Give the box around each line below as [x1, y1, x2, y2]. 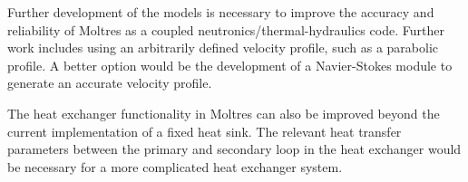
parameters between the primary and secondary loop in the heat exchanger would [7, 139, 462, 158]
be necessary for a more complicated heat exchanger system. [7, 157, 343, 176]
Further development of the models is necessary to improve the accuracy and [7, 3, 434, 21]
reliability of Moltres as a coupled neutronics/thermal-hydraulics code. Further [7, 20, 444, 39]
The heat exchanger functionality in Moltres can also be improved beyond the [7, 103, 440, 122]
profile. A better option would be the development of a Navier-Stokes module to [7, 55, 453, 74]
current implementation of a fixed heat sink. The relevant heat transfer [7, 121, 402, 140]
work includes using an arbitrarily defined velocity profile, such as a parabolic [7, 38, 439, 57]
